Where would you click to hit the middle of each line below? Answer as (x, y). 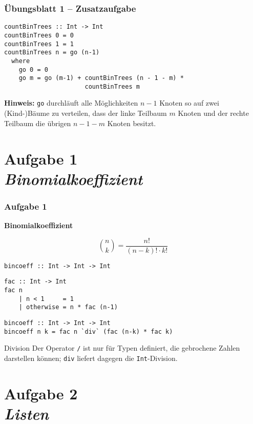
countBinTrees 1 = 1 (39, 44)
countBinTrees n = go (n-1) (52, 53)
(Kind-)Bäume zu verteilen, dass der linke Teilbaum (86, 113)
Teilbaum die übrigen (38, 123)
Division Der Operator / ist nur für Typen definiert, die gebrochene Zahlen (122, 348)
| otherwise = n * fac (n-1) (68, 307)
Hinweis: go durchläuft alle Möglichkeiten (71, 103)
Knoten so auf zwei (189, 103)
